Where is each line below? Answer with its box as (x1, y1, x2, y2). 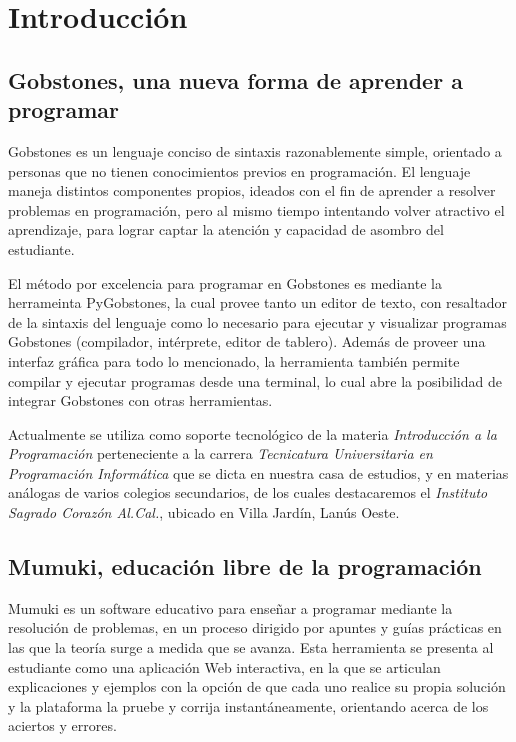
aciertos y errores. (8, 715, 117, 736)
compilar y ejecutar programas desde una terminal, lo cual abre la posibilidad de (8, 370, 502, 391)
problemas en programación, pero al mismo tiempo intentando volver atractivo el (8, 199, 505, 220)
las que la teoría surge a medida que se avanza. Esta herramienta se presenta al (8, 637, 494, 658)
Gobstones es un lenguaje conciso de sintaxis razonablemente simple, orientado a (8, 140, 502, 161)
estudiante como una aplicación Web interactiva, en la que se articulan (8, 656, 441, 677)
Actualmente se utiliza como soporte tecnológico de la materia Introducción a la (8, 423, 497, 444)
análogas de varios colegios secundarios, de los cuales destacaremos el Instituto (8, 482, 488, 503)
